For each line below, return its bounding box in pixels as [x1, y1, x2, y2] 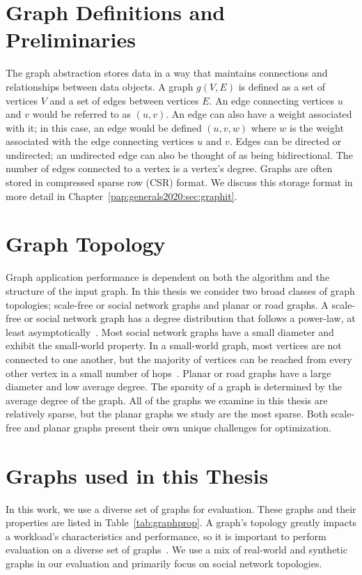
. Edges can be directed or [229, 134, 342, 148]
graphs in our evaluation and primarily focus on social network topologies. [6, 556, 322, 570]
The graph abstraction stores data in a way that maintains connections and [6, 66, 328, 80]
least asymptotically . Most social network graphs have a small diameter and [6, 324, 334, 339]
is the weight [289, 120, 344, 135]
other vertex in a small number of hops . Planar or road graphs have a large [6, 365, 331, 380]
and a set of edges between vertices [49, 93, 199, 107]
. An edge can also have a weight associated [166, 107, 352, 121]
